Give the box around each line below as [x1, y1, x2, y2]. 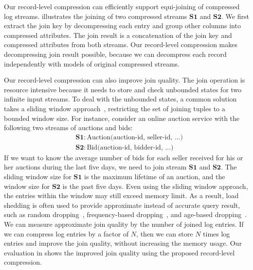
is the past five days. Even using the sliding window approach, [62, 181, 248, 191]
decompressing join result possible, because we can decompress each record [4, 49, 227, 59]
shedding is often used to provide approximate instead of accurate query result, [4, 200, 240, 210]
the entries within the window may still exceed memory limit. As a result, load [4, 190, 239, 201]
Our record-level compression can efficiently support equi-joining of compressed [4, 1, 240, 11]
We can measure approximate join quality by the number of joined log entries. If [4, 219, 244, 229]
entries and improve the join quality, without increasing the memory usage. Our [4, 238, 242, 248]
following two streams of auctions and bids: [4, 122, 133, 133]
